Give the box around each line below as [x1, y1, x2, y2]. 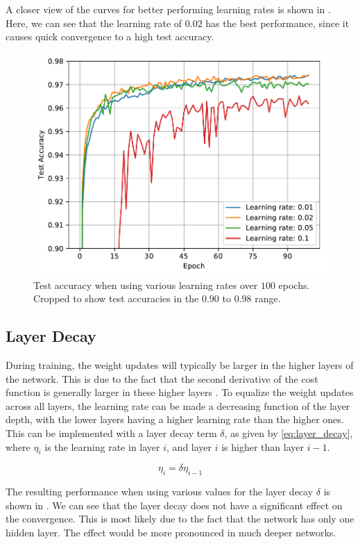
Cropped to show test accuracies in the [33, 291, 199, 306]
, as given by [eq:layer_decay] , [224, 426, 353, 440]
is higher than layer [221, 439, 304, 454]
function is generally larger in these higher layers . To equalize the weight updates [6, 385, 354, 399]
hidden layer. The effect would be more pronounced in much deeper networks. [6, 525, 336, 540]
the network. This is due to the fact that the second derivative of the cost [6, 371, 318, 386]
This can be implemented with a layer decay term [6, 426, 217, 440]
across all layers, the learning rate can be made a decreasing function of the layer [6, 398, 350, 413]
